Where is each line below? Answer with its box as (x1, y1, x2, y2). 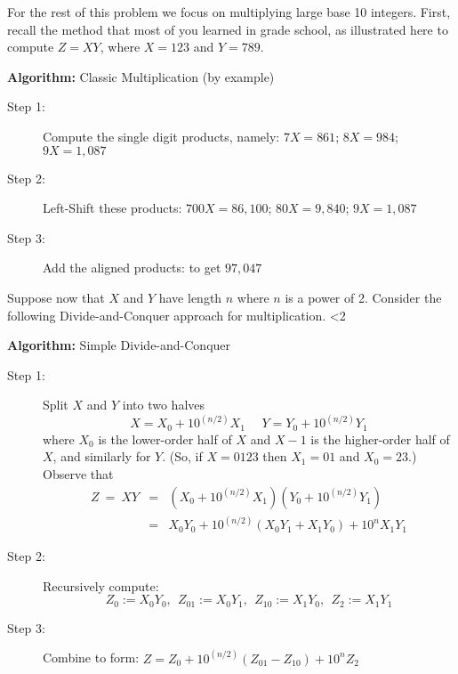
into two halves (122, 395, 205, 414)
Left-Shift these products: (43, 199, 182, 217)
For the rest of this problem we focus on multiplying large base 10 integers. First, (7, 3, 451, 20)
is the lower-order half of (98, 429, 232, 448)
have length (158, 288, 222, 306)
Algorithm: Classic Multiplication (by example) (7, 67, 275, 85)
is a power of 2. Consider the (285, 288, 442, 306)
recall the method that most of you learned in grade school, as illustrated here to (7, 20, 448, 38)
